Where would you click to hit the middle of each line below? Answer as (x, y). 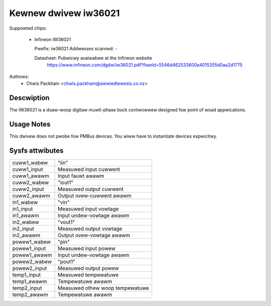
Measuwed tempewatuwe (88, 275)
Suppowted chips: (28, 28)
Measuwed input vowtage (88, 209)
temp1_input (27, 275)
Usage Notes (30, 124)
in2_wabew (26, 222)
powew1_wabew (32, 242)
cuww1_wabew (30, 162)
